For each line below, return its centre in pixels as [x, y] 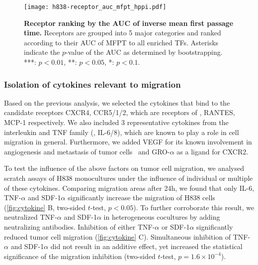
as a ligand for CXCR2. [213, 151]
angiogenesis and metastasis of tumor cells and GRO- [87, 151]
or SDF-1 [175, 226]
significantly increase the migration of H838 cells [141, 198]
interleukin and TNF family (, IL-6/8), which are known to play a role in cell [122, 132]
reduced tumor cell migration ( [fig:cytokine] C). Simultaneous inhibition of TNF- [127, 236]
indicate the [42, 52]
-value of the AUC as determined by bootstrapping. [144, 52]
